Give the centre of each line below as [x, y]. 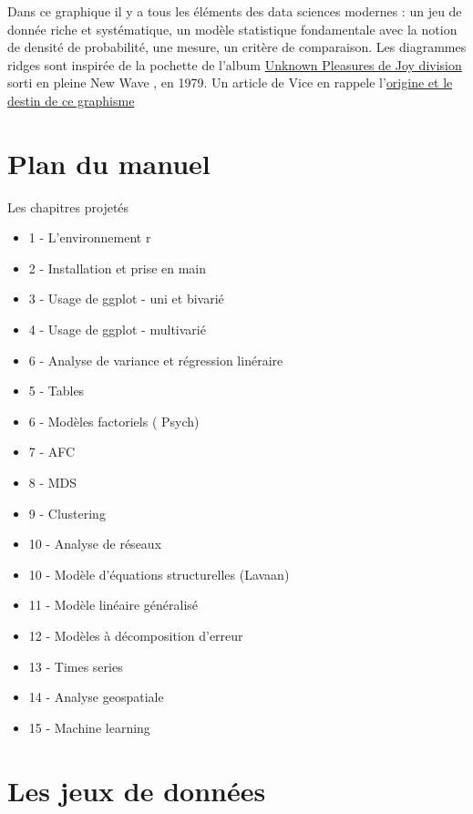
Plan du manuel [109, 163]
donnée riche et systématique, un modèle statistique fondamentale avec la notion [232, 29]
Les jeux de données [137, 790]
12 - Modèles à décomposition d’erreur [136, 635]
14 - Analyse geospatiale [96, 697]
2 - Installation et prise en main [118, 268]
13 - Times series [76, 666]
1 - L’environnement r [90, 237]
